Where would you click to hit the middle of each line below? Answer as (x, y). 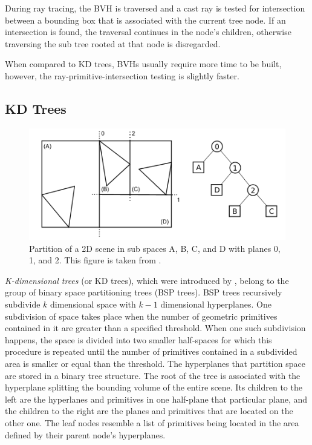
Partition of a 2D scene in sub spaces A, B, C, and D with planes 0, (155, 248)
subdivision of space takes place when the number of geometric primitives (141, 316)
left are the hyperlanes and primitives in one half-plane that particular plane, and (156, 399)
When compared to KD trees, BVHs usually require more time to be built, (143, 64)
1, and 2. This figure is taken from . (95, 260)
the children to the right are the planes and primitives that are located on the (149, 411)
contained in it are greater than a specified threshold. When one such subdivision (155, 328)
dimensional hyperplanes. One (216, 304)
